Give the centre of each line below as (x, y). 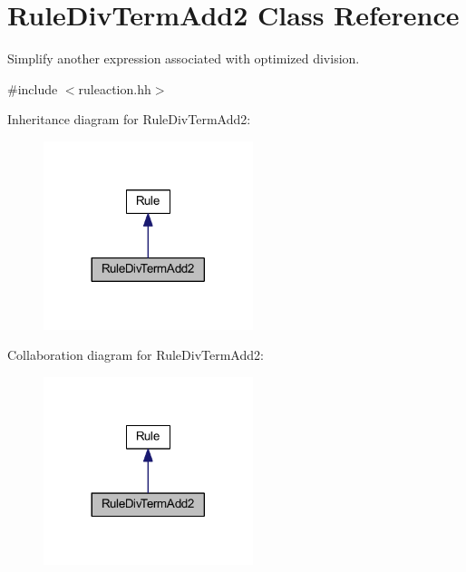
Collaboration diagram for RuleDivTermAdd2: (136, 355)
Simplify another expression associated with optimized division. (184, 58)
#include (33, 88)
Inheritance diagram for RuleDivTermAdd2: (129, 119)
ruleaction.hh (115, 88)
